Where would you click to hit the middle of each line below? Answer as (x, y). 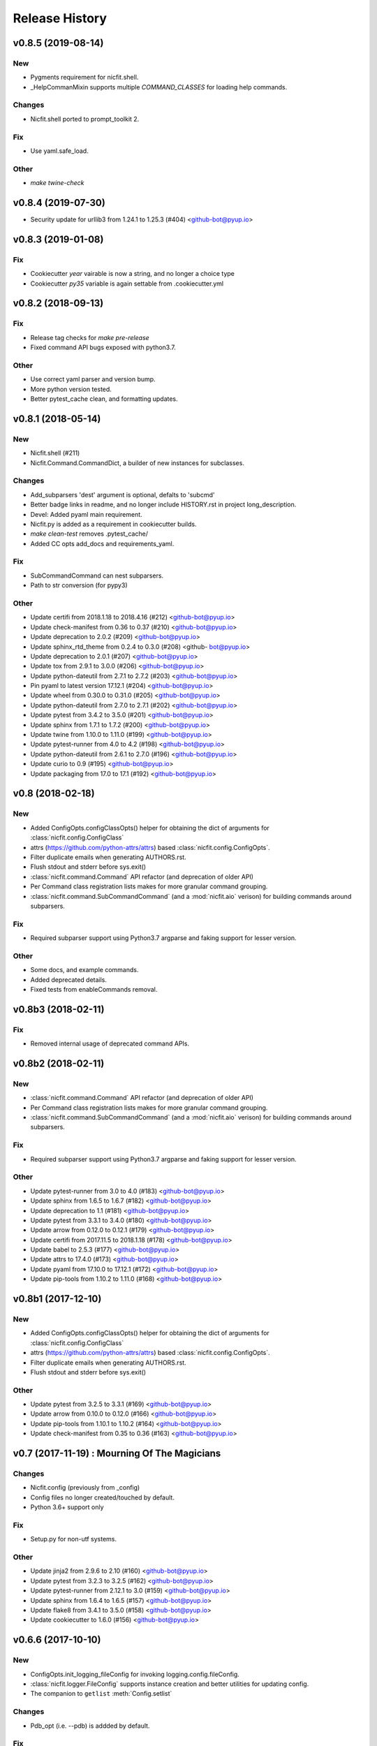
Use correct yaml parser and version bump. (93, 379)
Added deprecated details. (69, 980)
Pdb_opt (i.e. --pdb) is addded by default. (90, 1726)
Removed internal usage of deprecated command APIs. (110, 1043)
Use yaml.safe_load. (59, 151)
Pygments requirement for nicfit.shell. (84, 78)
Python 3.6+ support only (67, 1507)
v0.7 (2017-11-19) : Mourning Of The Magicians (117, 1454)
